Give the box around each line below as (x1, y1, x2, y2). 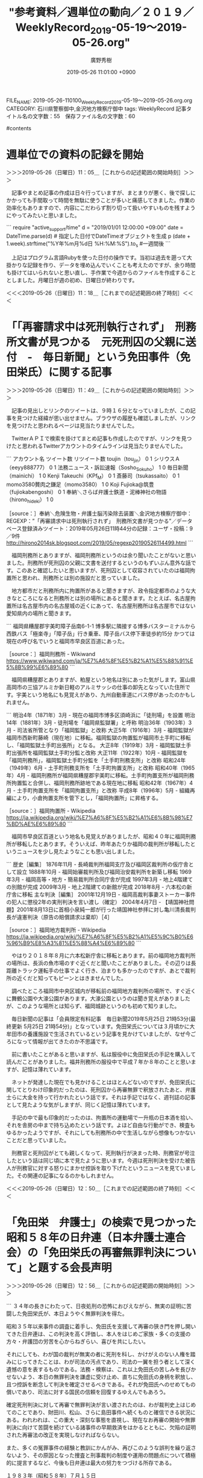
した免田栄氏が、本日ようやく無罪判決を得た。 (11, 1310, 128, 1317)
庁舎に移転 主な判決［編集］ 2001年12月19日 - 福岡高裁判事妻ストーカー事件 (6, 891, 196, 898)
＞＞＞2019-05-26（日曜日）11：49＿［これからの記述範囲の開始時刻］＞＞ (6, 387, 195, 394)
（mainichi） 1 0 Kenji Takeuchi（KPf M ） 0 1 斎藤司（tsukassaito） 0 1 (6, 472, 180, 481)
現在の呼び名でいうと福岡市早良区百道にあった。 (6, 637, 128, 645)
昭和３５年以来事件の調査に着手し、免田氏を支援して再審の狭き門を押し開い (6, 1322, 196, 1330)
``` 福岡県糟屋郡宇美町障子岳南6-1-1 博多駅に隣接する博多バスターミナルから (6, 622, 196, 630)
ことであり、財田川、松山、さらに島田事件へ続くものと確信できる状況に (16, 1409, 196, 1416)
